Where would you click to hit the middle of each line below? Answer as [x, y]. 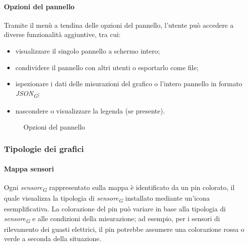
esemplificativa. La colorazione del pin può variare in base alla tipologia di [115, 208]
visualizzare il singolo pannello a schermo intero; [88, 50]
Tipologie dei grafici [44, 149]
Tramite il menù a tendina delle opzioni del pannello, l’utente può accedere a [119, 25]
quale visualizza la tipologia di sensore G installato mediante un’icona [107, 198]
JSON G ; [28, 94]
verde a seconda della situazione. [53, 238]
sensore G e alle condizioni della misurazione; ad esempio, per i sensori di [112, 219]
